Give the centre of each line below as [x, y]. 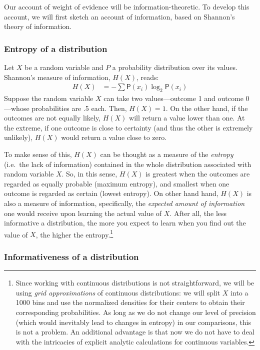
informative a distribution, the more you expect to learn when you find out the [125, 223]
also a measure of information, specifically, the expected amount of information [124, 203]
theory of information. [38, 26]
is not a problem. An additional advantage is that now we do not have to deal [135, 332]
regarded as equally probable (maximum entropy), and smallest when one [117, 183]
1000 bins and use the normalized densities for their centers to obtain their [130, 302]
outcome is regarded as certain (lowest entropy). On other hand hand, [111, 193]
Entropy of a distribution [56, 48]
